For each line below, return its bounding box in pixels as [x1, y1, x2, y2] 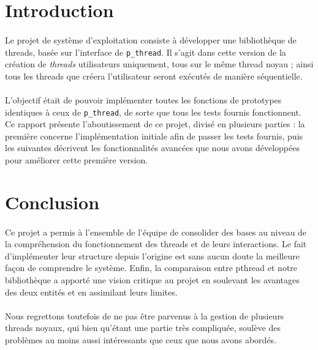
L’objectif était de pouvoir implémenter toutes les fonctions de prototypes [5, 94, 282, 106]
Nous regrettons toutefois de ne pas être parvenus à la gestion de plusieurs [5, 309, 284, 322]
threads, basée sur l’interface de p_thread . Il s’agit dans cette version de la [5, 45, 286, 58]
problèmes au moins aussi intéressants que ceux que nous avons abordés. [5, 333, 277, 346]
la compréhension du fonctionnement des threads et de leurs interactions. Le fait [5, 237, 307, 250]
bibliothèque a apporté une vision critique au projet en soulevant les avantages [5, 273, 300, 286]
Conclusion [5, 189, 100, 214]
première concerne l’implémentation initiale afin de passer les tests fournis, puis [5, 129, 303, 142]
